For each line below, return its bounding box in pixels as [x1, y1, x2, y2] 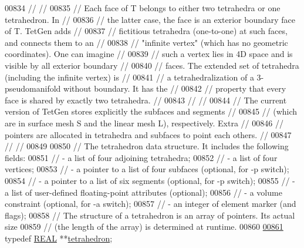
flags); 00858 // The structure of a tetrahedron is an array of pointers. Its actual [5, 209, 295, 221]
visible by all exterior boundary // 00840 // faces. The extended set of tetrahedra [5, 59, 299, 71]
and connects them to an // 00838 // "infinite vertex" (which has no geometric [5, 36, 288, 48]
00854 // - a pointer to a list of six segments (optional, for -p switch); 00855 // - [5, 174, 295, 186]
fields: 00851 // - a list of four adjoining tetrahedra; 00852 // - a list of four [5, 151, 278, 163]
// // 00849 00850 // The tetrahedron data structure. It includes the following [5, 140, 289, 152]
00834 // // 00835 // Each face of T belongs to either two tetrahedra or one [5, 2, 281, 14]
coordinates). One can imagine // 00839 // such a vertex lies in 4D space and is [5, 48, 293, 60]
